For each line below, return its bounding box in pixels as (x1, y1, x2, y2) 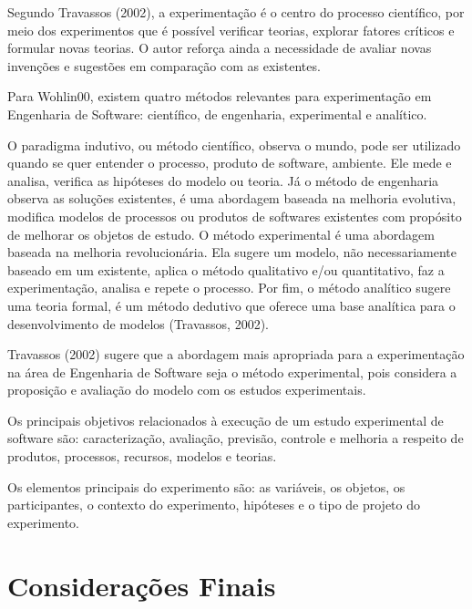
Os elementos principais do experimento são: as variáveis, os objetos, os (7, 477, 405, 496)
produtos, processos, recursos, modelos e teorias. (7, 447, 277, 466)
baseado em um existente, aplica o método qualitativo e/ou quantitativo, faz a (7, 260, 445, 279)
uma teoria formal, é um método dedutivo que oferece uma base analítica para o (7, 295, 456, 315)
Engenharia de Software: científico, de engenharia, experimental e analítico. (7, 104, 427, 123)
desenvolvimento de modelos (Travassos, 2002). (7, 314, 269, 333)
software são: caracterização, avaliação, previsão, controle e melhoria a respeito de (7, 428, 464, 448)
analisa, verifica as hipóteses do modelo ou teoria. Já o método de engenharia (7, 170, 439, 190)
